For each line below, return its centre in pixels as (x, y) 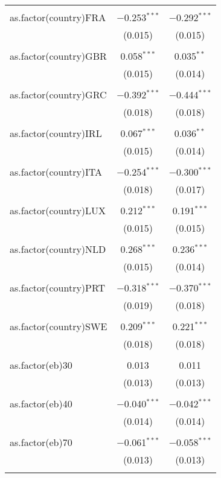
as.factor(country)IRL (56, 133)
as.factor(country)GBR (58, 56)
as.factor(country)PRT (57, 288)
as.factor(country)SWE (59, 326)
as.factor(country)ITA (56, 172)
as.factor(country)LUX (58, 210)
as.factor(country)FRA (58, 17)
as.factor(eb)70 (41, 442)
